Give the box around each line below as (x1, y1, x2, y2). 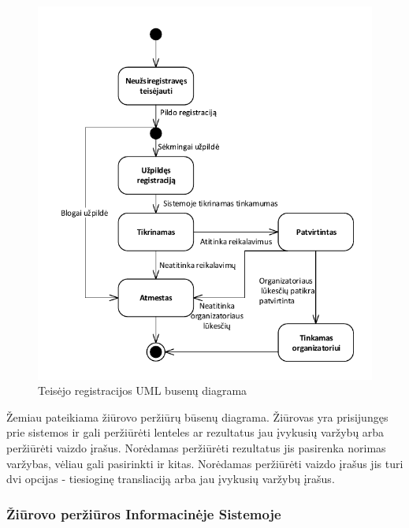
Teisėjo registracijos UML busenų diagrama (38, 382, 247, 399)
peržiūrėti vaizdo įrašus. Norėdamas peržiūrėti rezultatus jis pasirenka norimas (6, 440, 386, 456)
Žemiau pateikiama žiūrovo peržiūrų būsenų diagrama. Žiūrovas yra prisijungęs (6, 408, 389, 425)
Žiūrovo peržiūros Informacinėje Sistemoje (6, 504, 281, 523)
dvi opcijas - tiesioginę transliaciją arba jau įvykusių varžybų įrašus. (6, 470, 335, 487)
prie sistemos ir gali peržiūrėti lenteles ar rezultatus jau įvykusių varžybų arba (6, 424, 385, 441)
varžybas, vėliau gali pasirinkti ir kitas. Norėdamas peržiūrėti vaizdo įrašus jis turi (6, 455, 403, 471)
